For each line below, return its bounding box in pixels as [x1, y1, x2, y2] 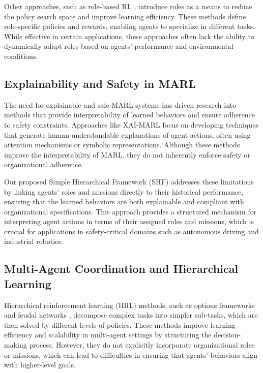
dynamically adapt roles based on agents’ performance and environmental [4, 41, 233, 51]
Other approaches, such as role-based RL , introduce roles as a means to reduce [4, 1, 252, 11]
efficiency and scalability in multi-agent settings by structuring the [4, 329, 212, 340]
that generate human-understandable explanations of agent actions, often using [4, 129, 251, 140]
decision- [214, 329, 241, 340]
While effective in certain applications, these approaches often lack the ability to [4, 30, 254, 41]
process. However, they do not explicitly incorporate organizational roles [29, 339, 255, 350]
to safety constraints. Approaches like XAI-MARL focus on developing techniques [4, 119, 258, 130]
